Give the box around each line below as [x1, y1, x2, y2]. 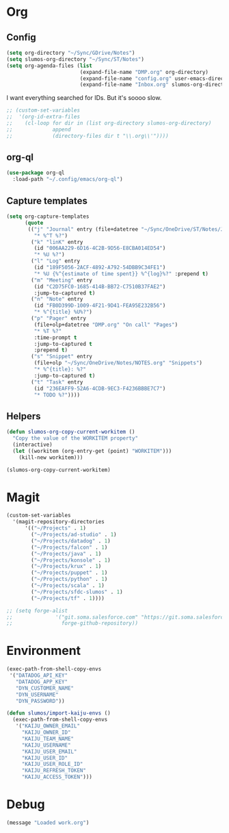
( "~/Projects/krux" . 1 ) [31, 563, 102, 570]
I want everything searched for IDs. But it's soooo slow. [6, 94, 162, 102]
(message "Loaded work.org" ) [6, 819, 90, 826]
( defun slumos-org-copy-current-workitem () [6, 429, 135, 436]
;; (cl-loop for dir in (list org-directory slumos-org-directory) [6, 120, 212, 127]
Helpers [6, 410, 41, 422]
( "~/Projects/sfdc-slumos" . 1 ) [31, 588, 124, 595]
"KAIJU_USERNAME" [21, 741, 71, 749]
